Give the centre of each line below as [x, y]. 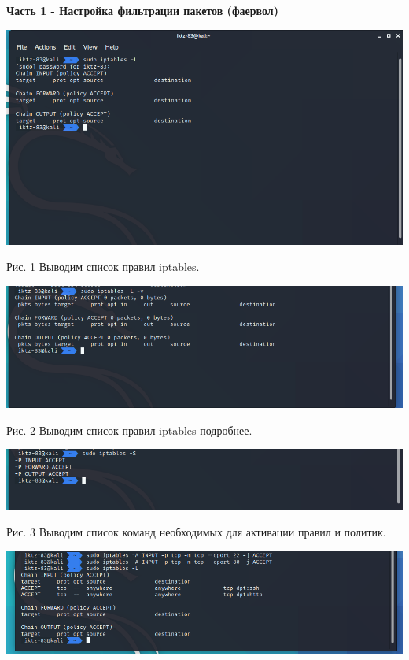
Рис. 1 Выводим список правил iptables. [103, 267]
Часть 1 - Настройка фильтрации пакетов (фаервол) [142, 10]
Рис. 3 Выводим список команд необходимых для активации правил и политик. [196, 532]
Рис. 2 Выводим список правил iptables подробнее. [129, 430]
